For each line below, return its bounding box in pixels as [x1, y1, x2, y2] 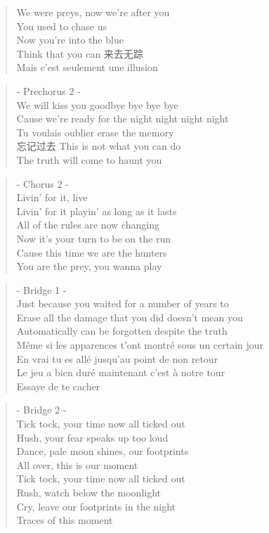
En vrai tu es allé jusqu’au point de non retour [16, 351, 218, 366]
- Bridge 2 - [16, 402, 67, 417]
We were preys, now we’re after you [16, 5, 170, 19]
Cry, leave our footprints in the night [16, 499, 176, 513]
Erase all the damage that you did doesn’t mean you [16, 309, 243, 324]
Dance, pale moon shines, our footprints [16, 444, 189, 458]
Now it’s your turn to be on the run [16, 231, 171, 245]
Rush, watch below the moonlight [16, 485, 162, 499]
